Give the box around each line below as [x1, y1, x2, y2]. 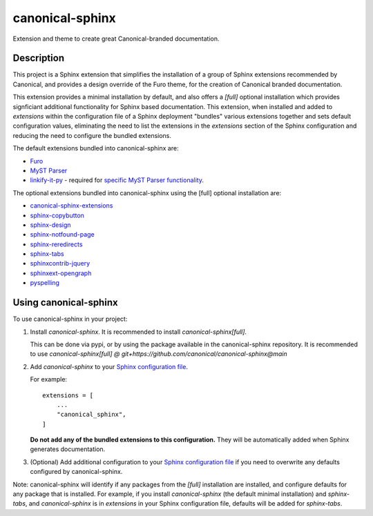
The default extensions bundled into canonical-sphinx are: [12, 144, 179, 152]
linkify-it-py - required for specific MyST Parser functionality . [30, 176, 204, 184]
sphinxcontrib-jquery [30, 259, 90, 268]
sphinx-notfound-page [30, 230, 95, 239]
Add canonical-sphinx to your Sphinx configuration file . [30, 362, 188, 370]
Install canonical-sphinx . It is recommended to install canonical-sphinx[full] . [30, 328, 247, 336]
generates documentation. [30, 445, 106, 453]
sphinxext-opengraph [30, 269, 92, 277]
